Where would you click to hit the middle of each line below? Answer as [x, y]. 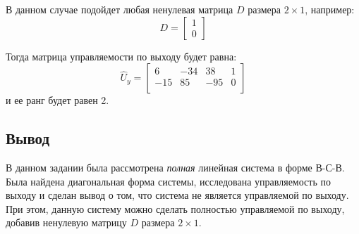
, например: [330, 9]
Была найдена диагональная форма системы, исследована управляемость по [168, 181]
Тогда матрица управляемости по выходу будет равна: [121, 56]
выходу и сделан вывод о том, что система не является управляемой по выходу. [177, 195]
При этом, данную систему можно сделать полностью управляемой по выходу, [175, 208]
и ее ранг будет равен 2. [57, 100]
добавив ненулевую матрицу [66, 222]
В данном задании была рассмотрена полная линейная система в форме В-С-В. [175, 167]
